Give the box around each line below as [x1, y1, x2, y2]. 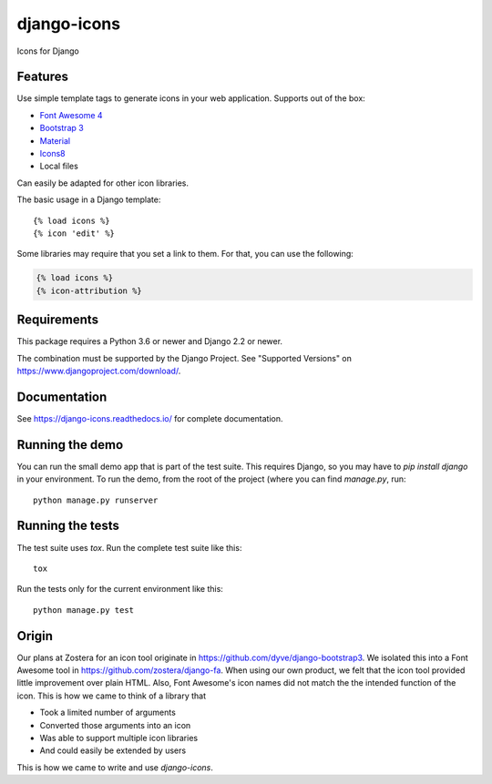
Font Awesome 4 [39, 109, 104, 120]
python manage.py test [33, 605, 135, 615]
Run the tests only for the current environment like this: [16, 584, 223, 595]
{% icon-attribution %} [36, 285, 143, 296]
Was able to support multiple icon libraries [39, 732, 199, 743]
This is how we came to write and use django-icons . [16, 761, 214, 773]
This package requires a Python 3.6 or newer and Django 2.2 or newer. [16, 336, 282, 347]
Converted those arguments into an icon [39, 719, 191, 730]
